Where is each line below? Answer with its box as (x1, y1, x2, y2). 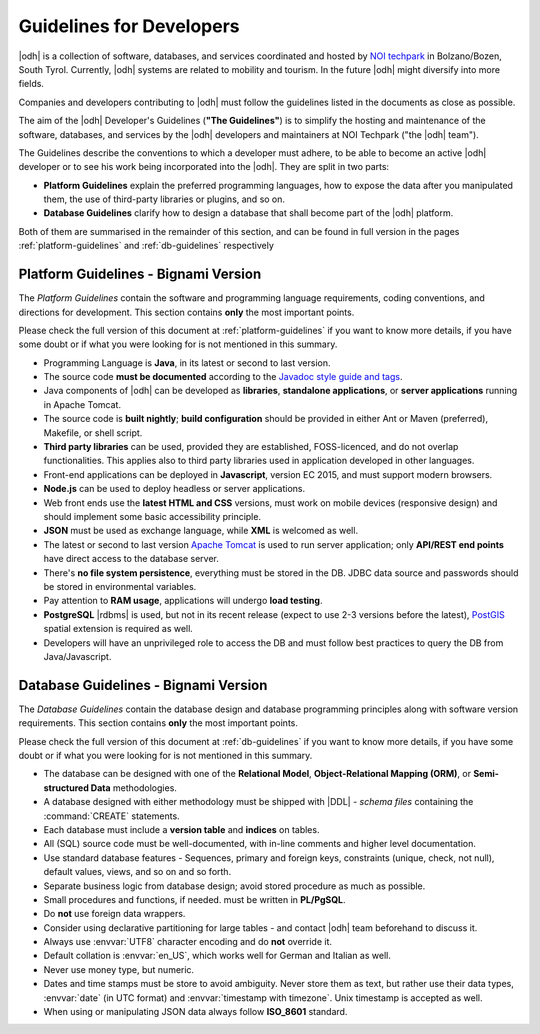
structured (43, 781, 89, 794)
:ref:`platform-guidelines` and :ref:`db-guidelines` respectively (18, 240, 275, 252)
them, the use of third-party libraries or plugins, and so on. (43, 193, 285, 205)
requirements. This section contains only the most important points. (18, 717, 299, 729)
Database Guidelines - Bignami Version (18, 676, 268, 694)
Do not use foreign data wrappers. (43, 908, 186, 920)
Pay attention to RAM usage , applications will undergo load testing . (43, 595, 323, 607)
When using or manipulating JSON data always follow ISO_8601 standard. (43, 1006, 348, 1018)
